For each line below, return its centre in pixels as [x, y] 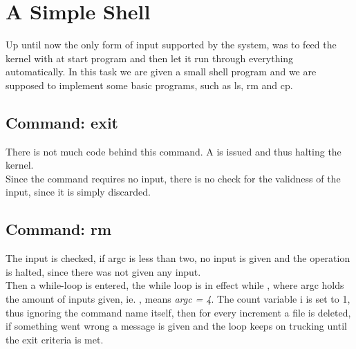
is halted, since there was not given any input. [103, 271]
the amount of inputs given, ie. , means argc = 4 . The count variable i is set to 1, [178, 299]
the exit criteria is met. [55, 339]
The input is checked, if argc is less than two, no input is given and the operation [178, 258]
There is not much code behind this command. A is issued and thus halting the [174, 151]
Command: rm [59, 229]
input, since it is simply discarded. [78, 192]
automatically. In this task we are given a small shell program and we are [161, 72]
